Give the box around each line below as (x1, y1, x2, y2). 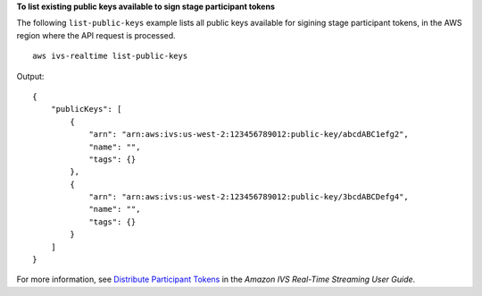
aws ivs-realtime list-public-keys (32, 51, 188, 62)
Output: (16, 71, 45, 81)
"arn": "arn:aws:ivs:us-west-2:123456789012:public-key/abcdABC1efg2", (88, 130, 410, 140)
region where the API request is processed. (16, 30, 176, 40)
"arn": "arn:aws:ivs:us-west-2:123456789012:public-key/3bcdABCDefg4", (88, 192, 410, 202)
